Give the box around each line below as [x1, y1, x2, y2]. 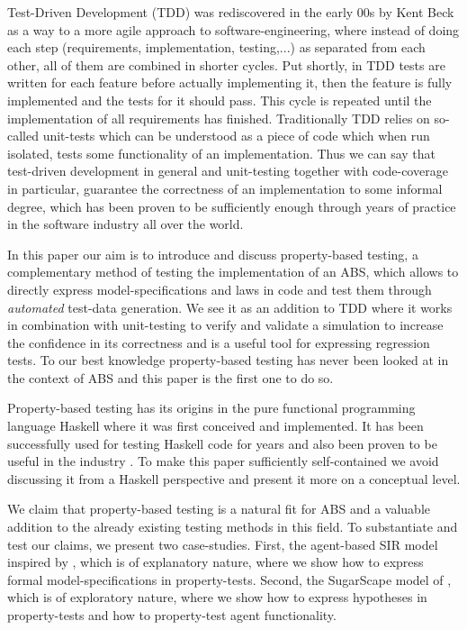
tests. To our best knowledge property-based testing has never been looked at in [7, 351, 449, 370]
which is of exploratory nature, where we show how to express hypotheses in [7, 588, 427, 607]
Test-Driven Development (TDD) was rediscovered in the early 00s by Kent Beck [7, 3, 454, 21]
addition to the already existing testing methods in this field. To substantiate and [7, 517, 458, 536]
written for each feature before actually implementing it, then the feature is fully [7, 73, 453, 92]
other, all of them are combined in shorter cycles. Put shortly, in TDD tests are [7, 55, 445, 74]
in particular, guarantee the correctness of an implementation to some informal [7, 178, 443, 197]
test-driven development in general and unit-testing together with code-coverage [7, 161, 448, 180]
